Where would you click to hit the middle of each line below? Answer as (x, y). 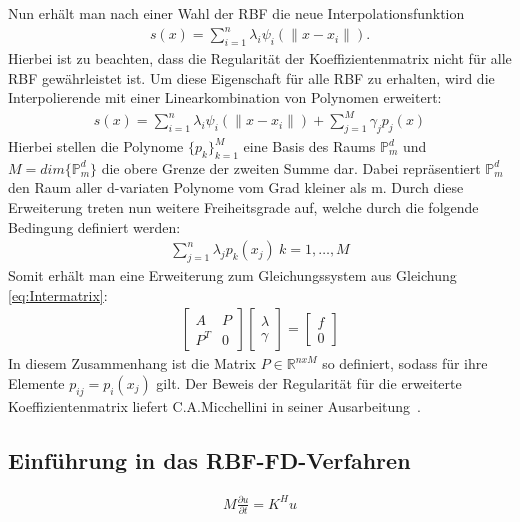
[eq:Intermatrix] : (58, 294)
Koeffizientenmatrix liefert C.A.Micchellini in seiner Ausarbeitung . (214, 405)
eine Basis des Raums (309, 146)
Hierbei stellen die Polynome (96, 146)
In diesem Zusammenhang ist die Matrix (132, 363)
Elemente (36, 382)
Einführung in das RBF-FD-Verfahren (209, 459)
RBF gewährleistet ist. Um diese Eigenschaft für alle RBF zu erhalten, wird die (251, 77)
